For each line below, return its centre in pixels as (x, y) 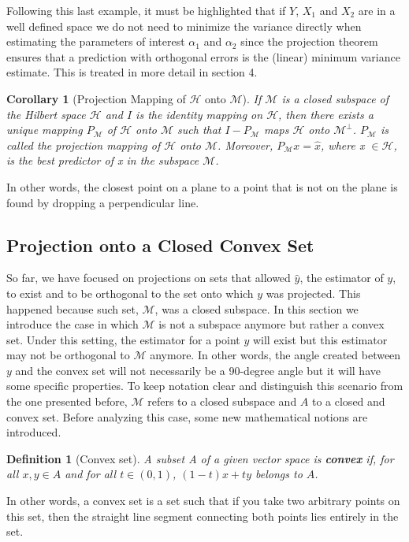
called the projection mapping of (84, 145)
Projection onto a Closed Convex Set (160, 245)
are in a (377, 10)
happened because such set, (73, 308)
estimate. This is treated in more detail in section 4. (132, 72)
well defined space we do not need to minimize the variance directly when (184, 26)
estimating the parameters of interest (96, 41)
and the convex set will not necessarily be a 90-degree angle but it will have (198, 370)
